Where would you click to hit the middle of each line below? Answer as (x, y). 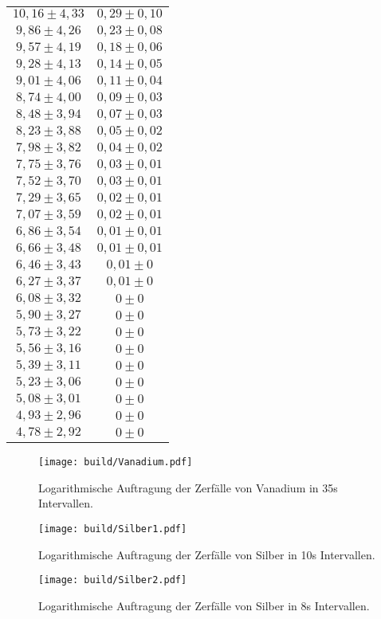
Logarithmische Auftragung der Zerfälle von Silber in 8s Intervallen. (204, 605)
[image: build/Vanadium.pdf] (116, 462)
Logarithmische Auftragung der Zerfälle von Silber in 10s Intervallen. (207, 554)
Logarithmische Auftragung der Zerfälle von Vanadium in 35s (188, 487)
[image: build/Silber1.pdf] (113, 529)
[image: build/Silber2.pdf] (113, 580)
